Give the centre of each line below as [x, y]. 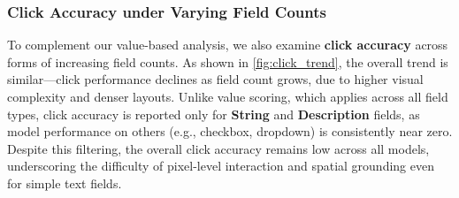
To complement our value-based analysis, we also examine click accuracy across [228, 45]
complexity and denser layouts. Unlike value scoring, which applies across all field [228, 96]
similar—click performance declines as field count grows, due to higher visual [215, 79]
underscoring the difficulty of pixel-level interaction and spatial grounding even [221, 166]
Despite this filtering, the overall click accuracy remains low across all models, [218, 148]
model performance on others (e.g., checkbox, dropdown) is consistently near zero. [230, 131]
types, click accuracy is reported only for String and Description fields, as [214, 114]
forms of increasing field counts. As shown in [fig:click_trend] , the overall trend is [228, 61]
